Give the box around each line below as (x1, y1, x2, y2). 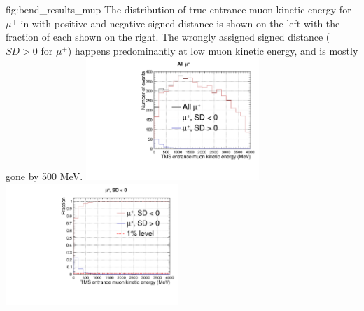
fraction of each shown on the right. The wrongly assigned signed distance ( (6, 29, 330, 44)
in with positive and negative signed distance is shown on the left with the (20, 15, 340, 30)
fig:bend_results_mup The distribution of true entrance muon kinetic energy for (6, 2, 351, 16)
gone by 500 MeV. (6, 168, 83, 183)
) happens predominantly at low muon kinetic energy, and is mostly (67, 43, 358, 57)
